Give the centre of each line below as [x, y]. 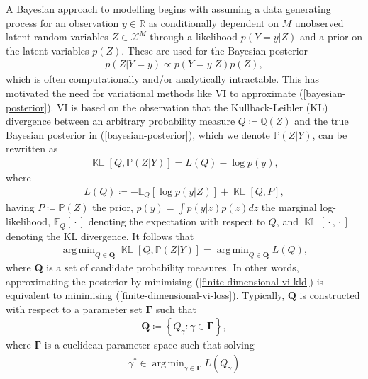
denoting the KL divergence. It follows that [100, 236]
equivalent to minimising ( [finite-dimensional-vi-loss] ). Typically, [145, 295]
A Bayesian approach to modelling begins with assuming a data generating [168, 9]
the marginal [289, 207]
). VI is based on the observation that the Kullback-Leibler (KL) [188, 107]
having [20, 207]
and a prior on [331, 36]
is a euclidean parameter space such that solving [149, 345]
